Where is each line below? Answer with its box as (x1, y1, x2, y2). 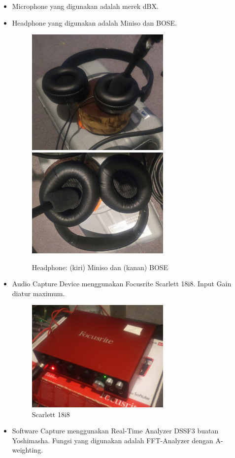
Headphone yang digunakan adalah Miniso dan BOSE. (12, 17, 177, 28)
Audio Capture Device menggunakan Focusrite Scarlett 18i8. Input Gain (12, 278, 232, 289)
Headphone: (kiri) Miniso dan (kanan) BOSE (32, 262, 168, 272)
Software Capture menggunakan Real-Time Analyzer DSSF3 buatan (12, 426, 219, 436)
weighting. (12, 445, 43, 455)
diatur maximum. (12, 288, 65, 298)
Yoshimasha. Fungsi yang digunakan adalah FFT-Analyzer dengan (12, 435, 213, 445)
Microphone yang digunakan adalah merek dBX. (12, 1, 159, 11)
